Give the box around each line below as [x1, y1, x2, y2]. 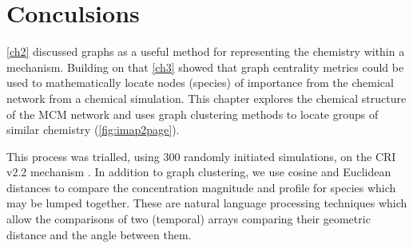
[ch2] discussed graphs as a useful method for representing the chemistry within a [6, 43, 405, 60]
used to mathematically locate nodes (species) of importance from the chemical [6, 74, 394, 91]
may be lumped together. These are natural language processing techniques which [6, 195, 407, 211]
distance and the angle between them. [6, 226, 192, 242]
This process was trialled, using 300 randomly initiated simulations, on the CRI [6, 148, 396, 164]
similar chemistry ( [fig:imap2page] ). [6, 121, 180, 138]
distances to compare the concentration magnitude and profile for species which [6, 179, 396, 195]
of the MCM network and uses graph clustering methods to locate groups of [6, 105, 379, 122]
